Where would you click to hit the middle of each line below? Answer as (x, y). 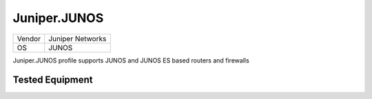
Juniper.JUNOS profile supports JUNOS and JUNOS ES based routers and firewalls (131, 60)
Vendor (29, 38)
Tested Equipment (53, 80)
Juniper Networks (77, 38)
